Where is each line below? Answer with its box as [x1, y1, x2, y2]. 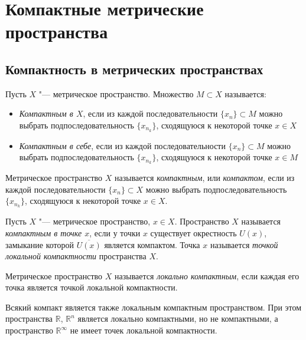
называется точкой [210, 238, 278, 250]
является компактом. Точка [104, 238, 200, 250]
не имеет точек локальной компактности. [70, 324, 217, 336]
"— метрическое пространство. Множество [38, 87, 194, 100]
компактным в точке [5, 226, 82, 239]
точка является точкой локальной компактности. [5, 281, 178, 293]
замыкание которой [5, 238, 74, 250]
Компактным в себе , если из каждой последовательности [19, 139, 226, 151]
